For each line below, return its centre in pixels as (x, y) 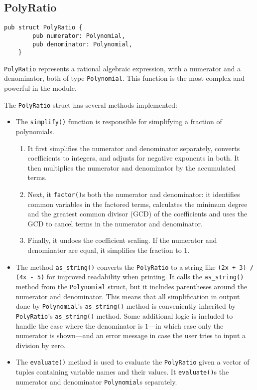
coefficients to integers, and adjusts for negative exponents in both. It (133, 158)
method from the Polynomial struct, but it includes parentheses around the (131, 286)
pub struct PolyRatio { (43, 28)
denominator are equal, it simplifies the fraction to (105, 250)
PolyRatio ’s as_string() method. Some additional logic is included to (124, 315)
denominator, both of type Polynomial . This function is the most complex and (124, 78)
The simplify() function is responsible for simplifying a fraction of (119, 121)
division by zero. (41, 345)
